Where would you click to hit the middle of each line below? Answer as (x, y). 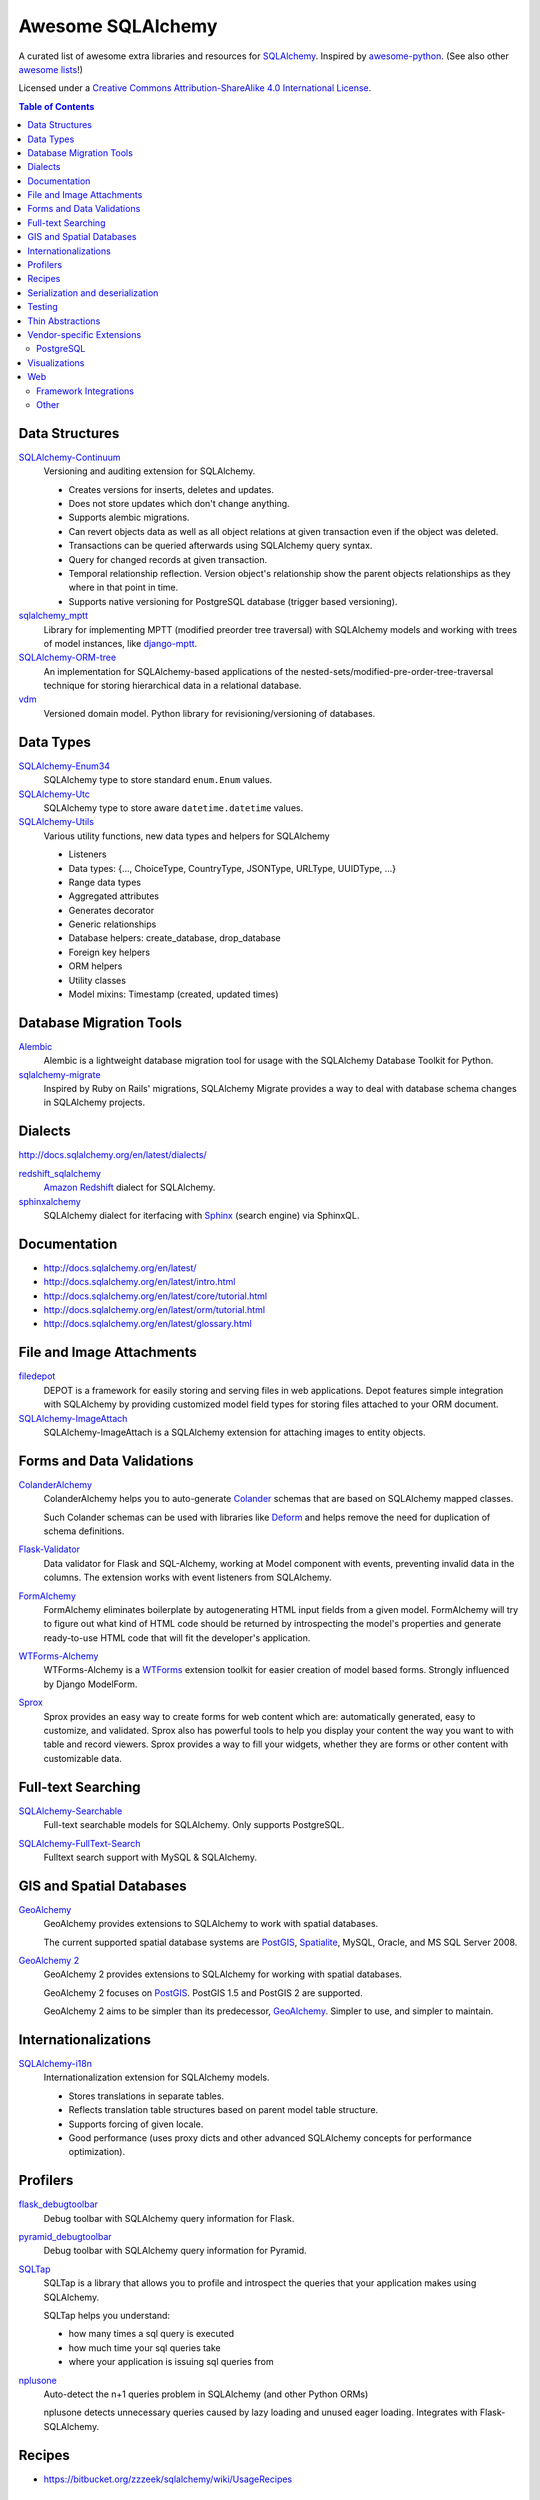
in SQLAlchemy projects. (94, 1102)
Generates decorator (111, 910)
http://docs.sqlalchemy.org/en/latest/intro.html (139, 1282)
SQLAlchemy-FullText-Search (79, 1843)
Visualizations (56, 362)
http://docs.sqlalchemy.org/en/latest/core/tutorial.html (155, 1296)
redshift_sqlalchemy (60, 1173)
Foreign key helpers (109, 952)
